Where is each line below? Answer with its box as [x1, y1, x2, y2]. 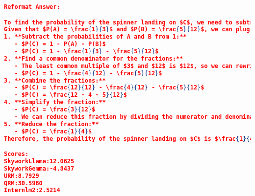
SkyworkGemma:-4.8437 [4, 165, 75, 172]
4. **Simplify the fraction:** [4, 99, 106, 106]
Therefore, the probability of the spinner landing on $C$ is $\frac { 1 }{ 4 [4, 135, 254, 142]
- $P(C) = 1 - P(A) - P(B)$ [14, 41, 106, 48]
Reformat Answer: [4, 3, 60, 10]
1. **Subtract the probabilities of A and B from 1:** [4, 33, 187, 41]
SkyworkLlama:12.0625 [4, 157, 75, 165]
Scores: [4, 151, 29, 158]
